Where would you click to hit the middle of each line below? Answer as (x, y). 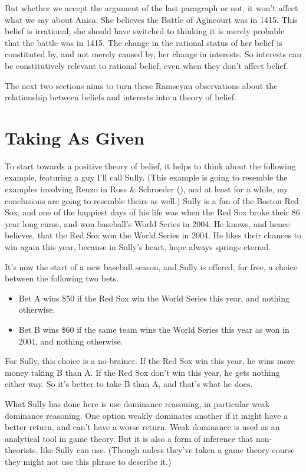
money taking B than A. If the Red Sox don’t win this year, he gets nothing (142, 372)
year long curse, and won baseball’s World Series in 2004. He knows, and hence (147, 223)
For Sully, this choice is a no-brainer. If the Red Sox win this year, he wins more (150, 361)
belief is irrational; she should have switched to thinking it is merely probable (145, 31)
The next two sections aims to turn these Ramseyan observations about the (141, 85)
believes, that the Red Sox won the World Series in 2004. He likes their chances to (153, 235)
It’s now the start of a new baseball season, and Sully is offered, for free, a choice (151, 266)
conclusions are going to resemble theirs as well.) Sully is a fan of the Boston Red (152, 200)
